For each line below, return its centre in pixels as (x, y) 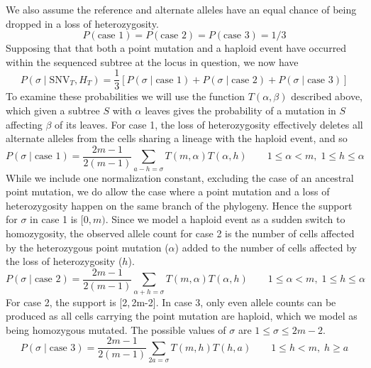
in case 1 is (54, 219)
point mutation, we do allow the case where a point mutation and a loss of (168, 191)
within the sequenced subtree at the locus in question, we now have (152, 61)
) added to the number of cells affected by (266, 247)
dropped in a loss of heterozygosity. (82, 23)
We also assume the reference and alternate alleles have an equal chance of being (181, 9)
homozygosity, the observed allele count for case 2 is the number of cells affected (180, 233)
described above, (327, 96)
